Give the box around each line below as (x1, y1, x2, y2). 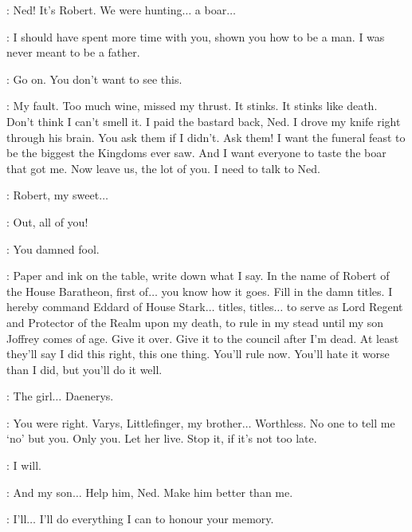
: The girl (6, 388, 53, 404)
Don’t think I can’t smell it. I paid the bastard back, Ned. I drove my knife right (6, 112, 401, 129)
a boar (194, 2, 227, 18)
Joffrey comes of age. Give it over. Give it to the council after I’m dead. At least (6, 329, 399, 346)
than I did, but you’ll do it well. (6, 361, 163, 377)
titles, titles (218, 298, 274, 315)
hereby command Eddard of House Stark (6, 298, 206, 315)
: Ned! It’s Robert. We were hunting (6, 2, 182, 18)
